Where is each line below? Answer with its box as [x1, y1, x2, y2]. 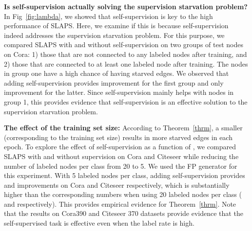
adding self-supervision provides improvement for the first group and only [4, 77, 224, 88]
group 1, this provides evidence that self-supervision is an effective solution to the [4, 96, 248, 107]
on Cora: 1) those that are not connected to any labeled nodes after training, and [4, 49, 247, 59]
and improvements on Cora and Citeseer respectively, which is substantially [4, 179, 230, 190]
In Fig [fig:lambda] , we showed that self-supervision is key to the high [4, 11, 213, 21]
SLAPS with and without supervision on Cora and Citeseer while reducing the [4, 151, 239, 161]
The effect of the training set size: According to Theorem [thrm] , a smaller [4, 123, 243, 133]
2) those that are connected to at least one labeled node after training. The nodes [4, 58, 248, 69]
